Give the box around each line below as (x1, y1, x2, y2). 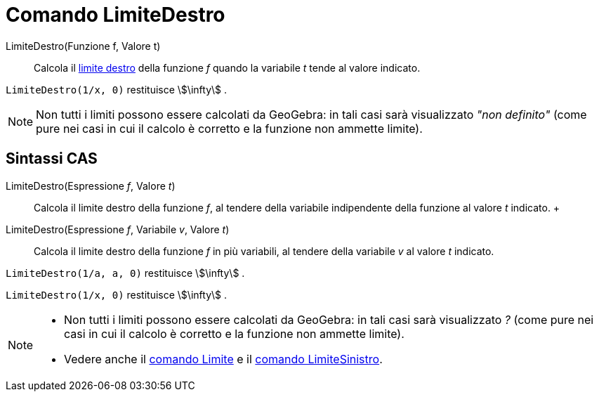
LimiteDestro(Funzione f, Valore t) (6, 39, 161, 52)
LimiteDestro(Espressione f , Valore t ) (6, 179, 176, 192)
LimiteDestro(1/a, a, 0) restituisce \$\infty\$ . (6, 266, 245, 279)
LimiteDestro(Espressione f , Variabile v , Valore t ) (6, 223, 230, 235)
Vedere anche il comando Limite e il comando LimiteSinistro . (64, 351, 383, 366)
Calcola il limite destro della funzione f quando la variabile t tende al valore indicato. (34, 61, 421, 74)
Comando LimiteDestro (6, 3, 225, 27)
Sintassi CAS (6, 150, 98, 168)
